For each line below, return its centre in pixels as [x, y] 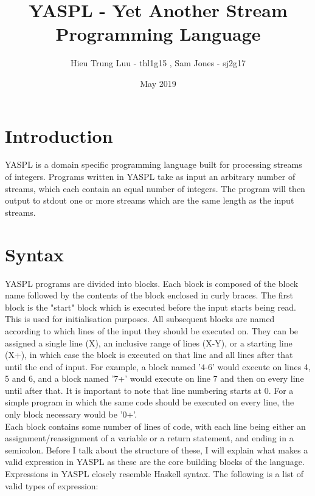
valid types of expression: [52, 485]
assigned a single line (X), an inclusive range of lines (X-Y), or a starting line [149, 343]
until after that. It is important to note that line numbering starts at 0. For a [149, 390]
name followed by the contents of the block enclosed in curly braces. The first [149, 295]
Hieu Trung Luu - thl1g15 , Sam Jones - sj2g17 [158, 63]
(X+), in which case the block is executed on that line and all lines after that [149, 355]
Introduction [59, 135]
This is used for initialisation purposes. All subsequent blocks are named [140, 319]
